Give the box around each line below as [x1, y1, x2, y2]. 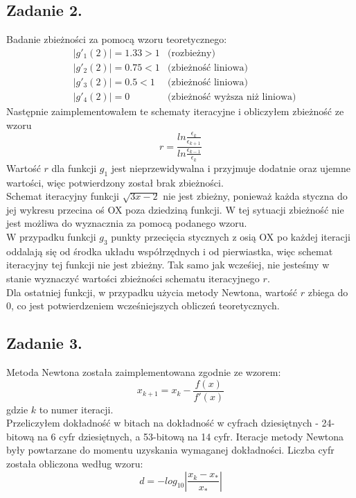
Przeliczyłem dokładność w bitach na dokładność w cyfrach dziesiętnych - [6, 415, 319, 430]
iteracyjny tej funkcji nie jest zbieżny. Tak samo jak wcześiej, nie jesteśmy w [6, 257, 330, 272]
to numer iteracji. [39, 402, 114, 416]
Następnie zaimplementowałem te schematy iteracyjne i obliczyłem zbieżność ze [6, 103, 344, 118]
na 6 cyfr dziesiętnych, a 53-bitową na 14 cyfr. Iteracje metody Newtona [37, 429, 344, 443]
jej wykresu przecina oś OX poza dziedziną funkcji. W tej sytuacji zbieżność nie [6, 202, 344, 216]
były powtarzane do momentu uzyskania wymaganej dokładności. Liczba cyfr [6, 443, 335, 457]
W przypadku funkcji [6, 230, 96, 244]
